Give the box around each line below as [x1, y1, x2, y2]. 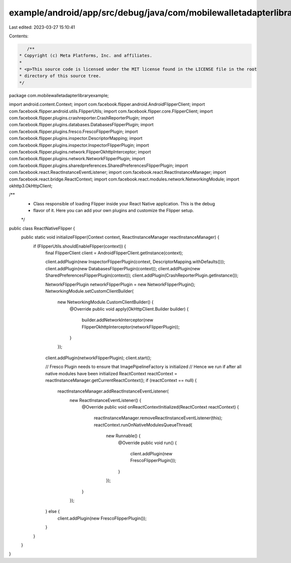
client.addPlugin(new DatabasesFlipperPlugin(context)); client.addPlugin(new [45, 265, 201, 271]
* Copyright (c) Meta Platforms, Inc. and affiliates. [19, 53, 152, 58]
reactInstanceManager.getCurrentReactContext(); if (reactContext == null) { [45, 377, 197, 383]
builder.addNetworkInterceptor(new [81, 317, 154, 323]
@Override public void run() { [118, 440, 177, 446]
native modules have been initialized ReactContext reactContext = [45, 370, 178, 376]
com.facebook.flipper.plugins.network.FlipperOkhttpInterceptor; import [9, 149, 151, 155]
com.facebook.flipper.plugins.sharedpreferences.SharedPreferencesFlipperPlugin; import [9, 163, 188, 168]
